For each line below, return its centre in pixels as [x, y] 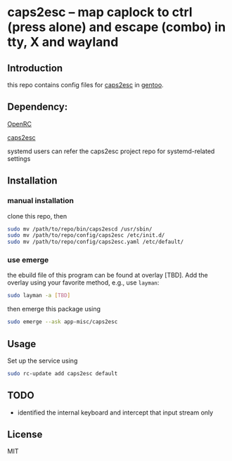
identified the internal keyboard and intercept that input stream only [115, 413]
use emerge [28, 260]
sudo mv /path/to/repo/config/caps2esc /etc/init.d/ [86, 235]
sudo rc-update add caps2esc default [63, 373]
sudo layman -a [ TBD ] [39, 296]
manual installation [40, 201]
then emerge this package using [54, 309]
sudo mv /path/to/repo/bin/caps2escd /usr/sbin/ [80, 229]
